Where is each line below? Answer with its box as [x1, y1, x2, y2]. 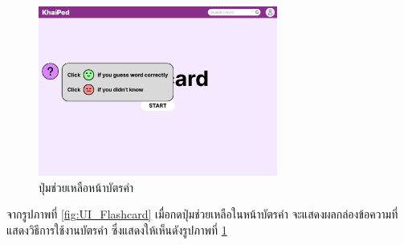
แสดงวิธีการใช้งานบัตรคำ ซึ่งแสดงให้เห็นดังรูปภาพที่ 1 [6, 221, 227, 238]
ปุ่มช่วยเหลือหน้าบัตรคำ [39, 178, 134, 195]
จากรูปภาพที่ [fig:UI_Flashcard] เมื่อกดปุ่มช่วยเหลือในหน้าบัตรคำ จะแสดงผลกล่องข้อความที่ [6, 206, 398, 223]
